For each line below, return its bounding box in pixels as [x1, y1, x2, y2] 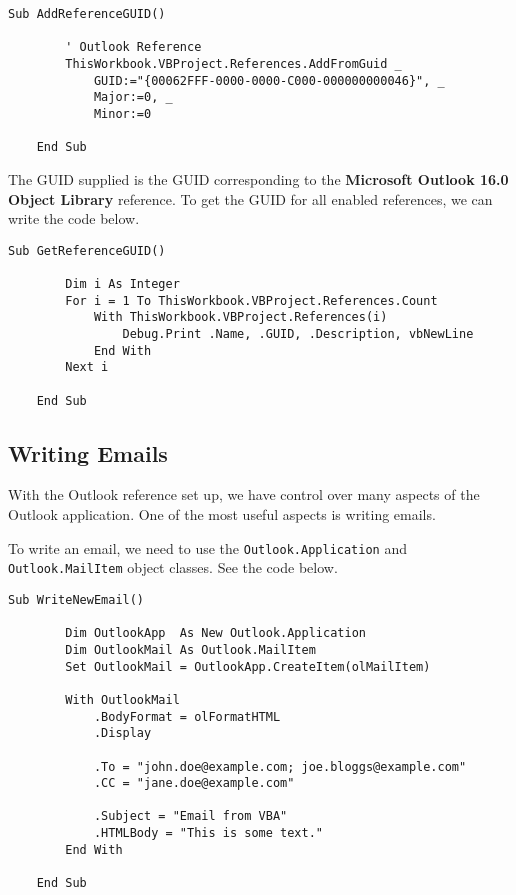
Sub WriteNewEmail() [8, 592, 145, 607]
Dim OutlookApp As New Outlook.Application [65, 626, 366, 641]
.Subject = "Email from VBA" [93, 809, 288, 824]
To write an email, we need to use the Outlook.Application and [8, 537, 407, 558]
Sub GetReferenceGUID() [8, 243, 166, 258]
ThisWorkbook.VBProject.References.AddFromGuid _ [65, 56, 402, 71]
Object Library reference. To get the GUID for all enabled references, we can [8, 188, 493, 209]
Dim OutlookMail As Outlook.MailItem [65, 642, 316, 657]
